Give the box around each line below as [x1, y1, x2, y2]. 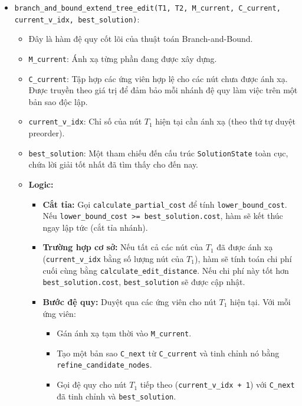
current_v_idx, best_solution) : [14, 12, 140, 25]
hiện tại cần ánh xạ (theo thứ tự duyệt [155, 115, 296, 127]
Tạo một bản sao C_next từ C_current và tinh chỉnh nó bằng [57, 346, 280, 359]
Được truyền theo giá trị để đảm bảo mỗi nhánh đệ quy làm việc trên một [28, 84, 298, 96]
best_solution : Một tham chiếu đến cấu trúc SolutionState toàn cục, [28, 146, 288, 159]
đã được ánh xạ [216, 241, 273, 253]
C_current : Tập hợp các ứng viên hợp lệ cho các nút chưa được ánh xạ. [28, 72, 288, 84]
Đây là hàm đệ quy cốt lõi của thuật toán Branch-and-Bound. [28, 32, 253, 45]
